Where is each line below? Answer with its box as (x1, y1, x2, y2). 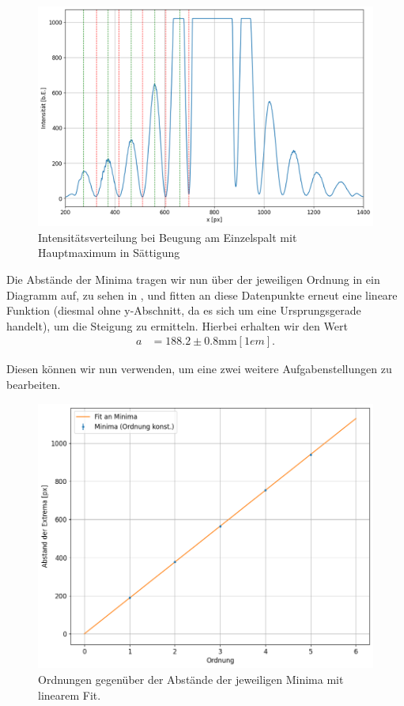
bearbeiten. (6, 376, 61, 393)
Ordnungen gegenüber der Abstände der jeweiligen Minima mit (38, 671, 344, 688)
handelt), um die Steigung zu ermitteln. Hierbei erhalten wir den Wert (6, 317, 348, 334)
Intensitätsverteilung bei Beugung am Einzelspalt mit (38, 228, 297, 245)
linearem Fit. (38, 686, 101, 703)
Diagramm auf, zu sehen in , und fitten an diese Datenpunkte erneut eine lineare (6, 286, 398, 303)
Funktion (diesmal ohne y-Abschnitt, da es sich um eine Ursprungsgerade (6, 302, 361, 319)
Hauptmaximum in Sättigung (38, 244, 180, 261)
